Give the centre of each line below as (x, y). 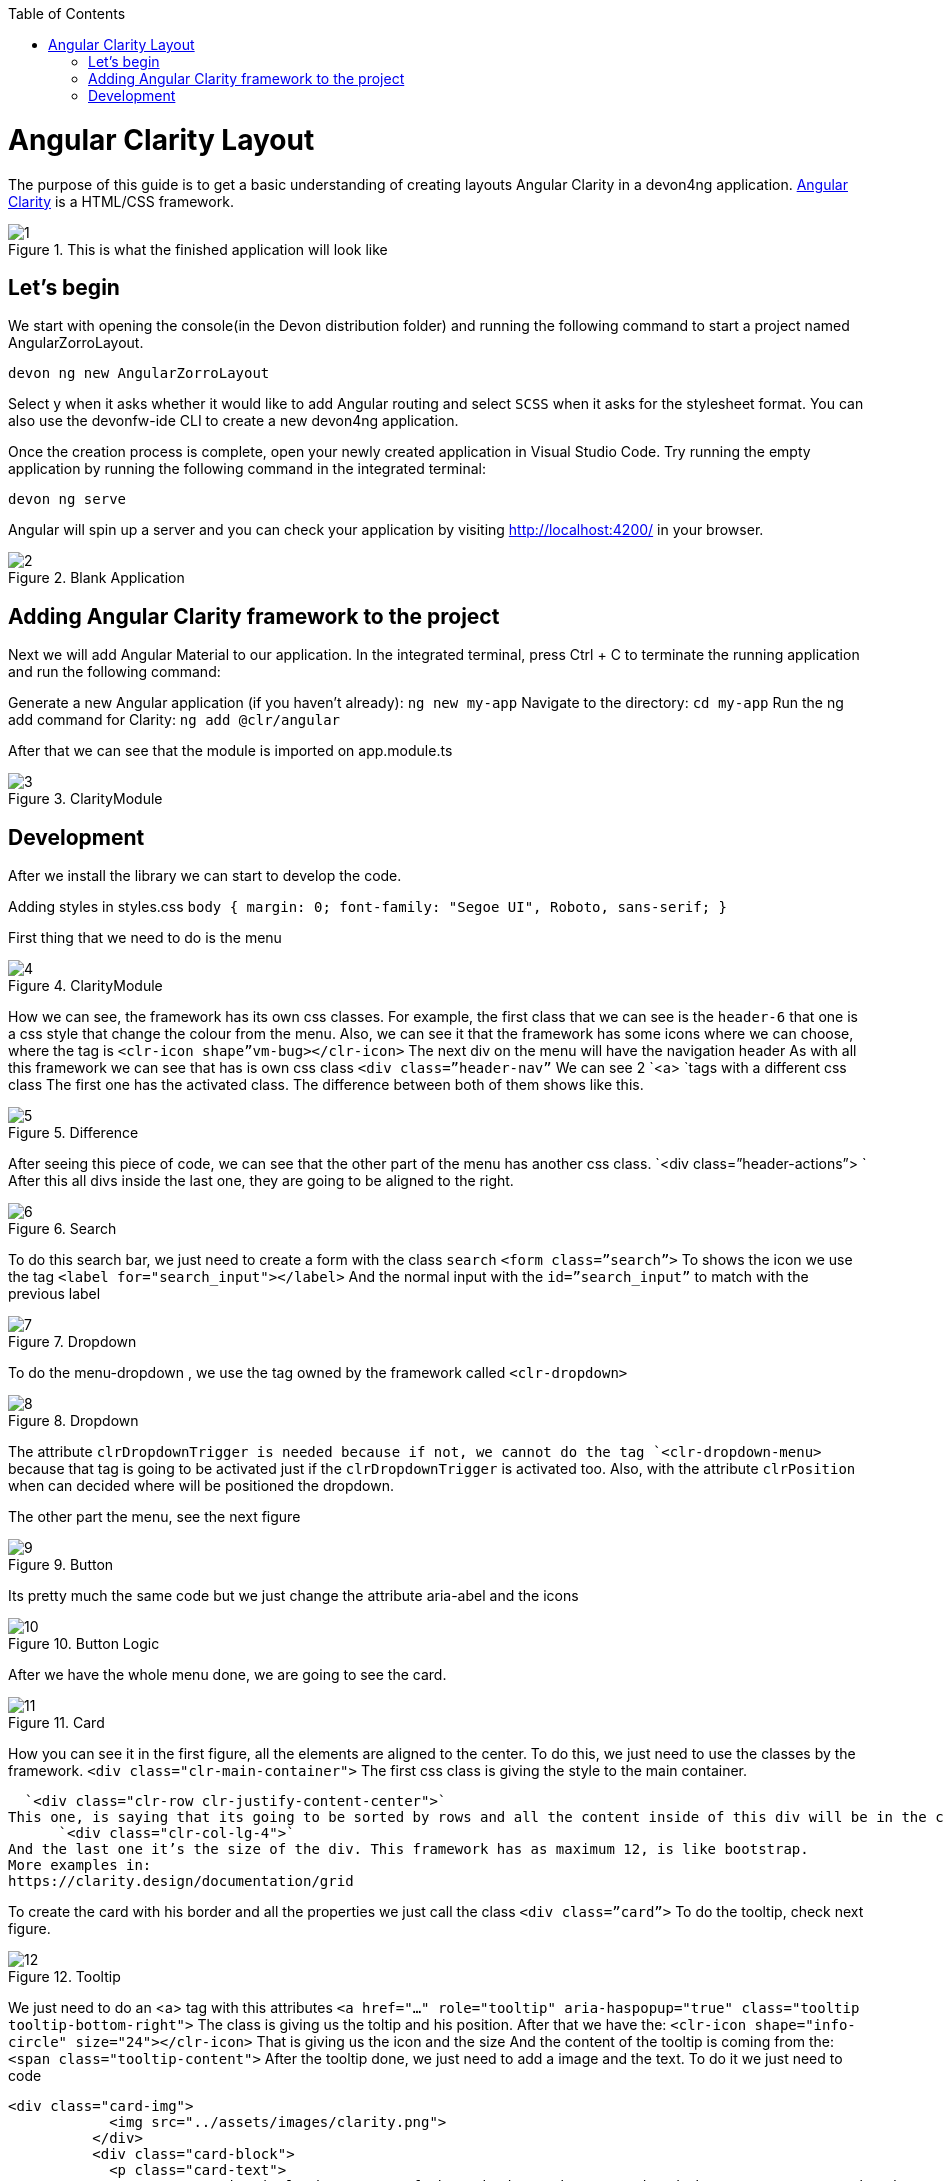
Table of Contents (67, 13)
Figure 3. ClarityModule (85, 799)
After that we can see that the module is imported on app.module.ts (230, 751)
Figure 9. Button (61, 1565)
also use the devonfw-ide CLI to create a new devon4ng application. (233, 421)
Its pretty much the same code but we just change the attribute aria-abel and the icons (293, 1596)
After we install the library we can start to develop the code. (205, 876)
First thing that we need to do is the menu (145, 938)
